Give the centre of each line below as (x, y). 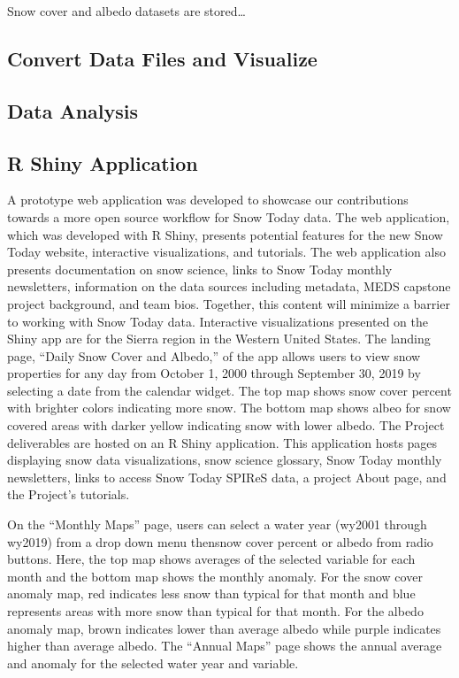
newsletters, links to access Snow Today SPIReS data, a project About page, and (227, 477)
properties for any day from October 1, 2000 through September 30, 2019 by (214, 373)
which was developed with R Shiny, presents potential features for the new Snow (225, 234)
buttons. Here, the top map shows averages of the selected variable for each (211, 559)
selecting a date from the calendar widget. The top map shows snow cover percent (229, 390)
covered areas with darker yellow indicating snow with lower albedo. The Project (226, 425)
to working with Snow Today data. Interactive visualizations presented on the (218, 321)
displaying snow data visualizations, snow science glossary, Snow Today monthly (225, 460)
